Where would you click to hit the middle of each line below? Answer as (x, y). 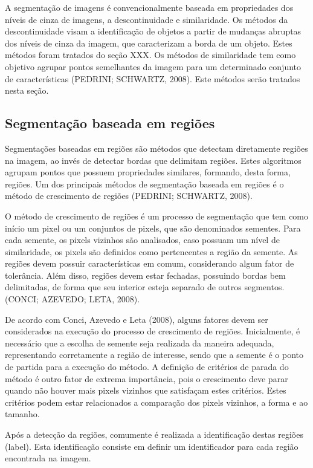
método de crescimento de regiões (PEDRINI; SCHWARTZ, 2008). (129, 196)
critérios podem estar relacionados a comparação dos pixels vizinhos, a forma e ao (156, 402)
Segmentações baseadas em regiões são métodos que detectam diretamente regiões (156, 148)
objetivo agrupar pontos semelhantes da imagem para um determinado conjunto (153, 66)
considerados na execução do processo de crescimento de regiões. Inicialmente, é (153, 331)
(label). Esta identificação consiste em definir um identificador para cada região (152, 446)
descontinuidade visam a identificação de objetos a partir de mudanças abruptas (153, 31)
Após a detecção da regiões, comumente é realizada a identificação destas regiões (154, 434)
